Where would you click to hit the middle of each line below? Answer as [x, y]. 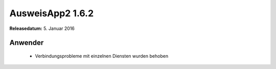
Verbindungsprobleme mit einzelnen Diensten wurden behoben [102, 56]
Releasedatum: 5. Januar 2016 [42, 28]
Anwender [27, 43]
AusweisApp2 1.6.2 [52, 13]
